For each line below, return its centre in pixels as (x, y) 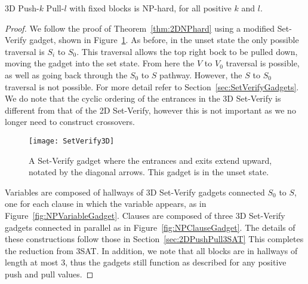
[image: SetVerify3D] (72, 141)
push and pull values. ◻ (49, 274)
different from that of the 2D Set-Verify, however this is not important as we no (150, 110)
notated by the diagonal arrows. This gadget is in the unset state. (149, 172)
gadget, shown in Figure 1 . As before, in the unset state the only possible (164, 40)
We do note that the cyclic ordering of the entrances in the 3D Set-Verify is (143, 98)
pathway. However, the (201, 74)
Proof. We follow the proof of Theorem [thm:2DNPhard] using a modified (140, 28)
